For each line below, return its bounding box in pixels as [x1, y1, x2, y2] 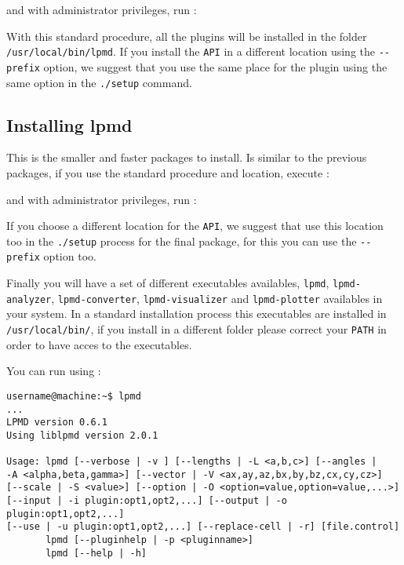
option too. [43, 248, 96, 264]
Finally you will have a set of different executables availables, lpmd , [6, 275, 329, 291]
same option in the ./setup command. [6, 74, 192, 90]
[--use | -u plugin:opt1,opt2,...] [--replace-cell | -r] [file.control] [6, 521, 400, 533]
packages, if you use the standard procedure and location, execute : [6, 164, 329, 180]
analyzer [6, 293, 52, 305]
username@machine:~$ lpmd [6, 390, 141, 402]
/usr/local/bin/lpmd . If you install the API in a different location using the [6, 43, 376, 60]
